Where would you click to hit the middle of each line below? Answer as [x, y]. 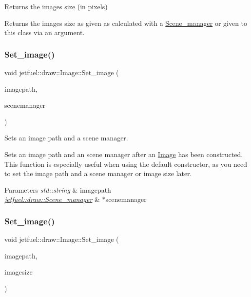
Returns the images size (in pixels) [56, 6]
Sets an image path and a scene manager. [66, 138]
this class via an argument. [45, 32]
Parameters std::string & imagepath [58, 189]
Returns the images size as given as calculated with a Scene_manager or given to [126, 23]
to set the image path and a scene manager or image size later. [98, 173]
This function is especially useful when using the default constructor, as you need [126, 164]
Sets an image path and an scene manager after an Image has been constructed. [124, 154]
